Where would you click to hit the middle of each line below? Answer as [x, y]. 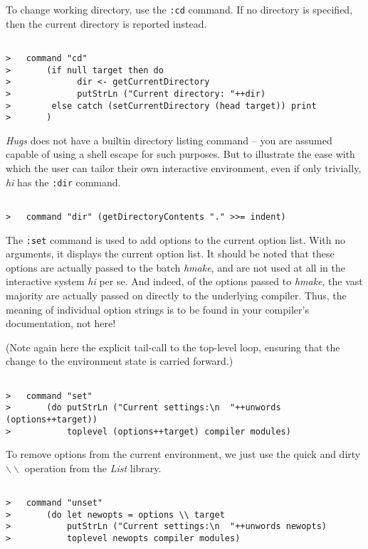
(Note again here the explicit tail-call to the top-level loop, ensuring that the [173, 347]
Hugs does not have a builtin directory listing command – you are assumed [169, 140]
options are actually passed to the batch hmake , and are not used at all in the [175, 267]
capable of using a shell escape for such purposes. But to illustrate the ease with [180, 154]
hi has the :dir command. [63, 182]
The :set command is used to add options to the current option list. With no [176, 239]
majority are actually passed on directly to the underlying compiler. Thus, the [176, 295]
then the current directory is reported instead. [106, 23]
